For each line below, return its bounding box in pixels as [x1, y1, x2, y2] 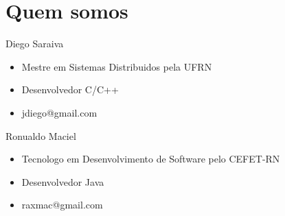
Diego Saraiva [5, 36, 64, 51]
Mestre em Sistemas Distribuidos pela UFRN [21, 59, 212, 73]
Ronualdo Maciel [5, 128, 76, 143]
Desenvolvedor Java [21, 174, 104, 189]
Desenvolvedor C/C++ [21, 82, 119, 97]
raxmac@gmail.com [21, 197, 103, 212]
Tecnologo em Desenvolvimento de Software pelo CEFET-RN [21, 152, 280, 166]
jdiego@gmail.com [21, 105, 98, 119]
